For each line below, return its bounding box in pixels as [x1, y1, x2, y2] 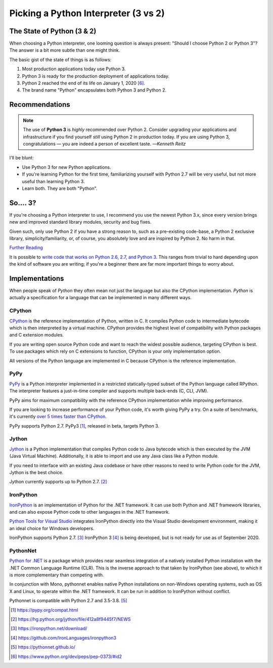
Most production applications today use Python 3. [22, 66, 126, 72]
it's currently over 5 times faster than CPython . [9, 413, 107, 420]
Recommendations [9, 100, 70, 109]
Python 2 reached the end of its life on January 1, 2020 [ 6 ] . [22, 80, 145, 86]
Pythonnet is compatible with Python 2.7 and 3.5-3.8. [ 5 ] [9, 598, 127, 604]
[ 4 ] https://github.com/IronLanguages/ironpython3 [11, 635, 116, 641]
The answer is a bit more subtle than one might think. [9, 47, 120, 53]
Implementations [9, 274, 64, 283]
